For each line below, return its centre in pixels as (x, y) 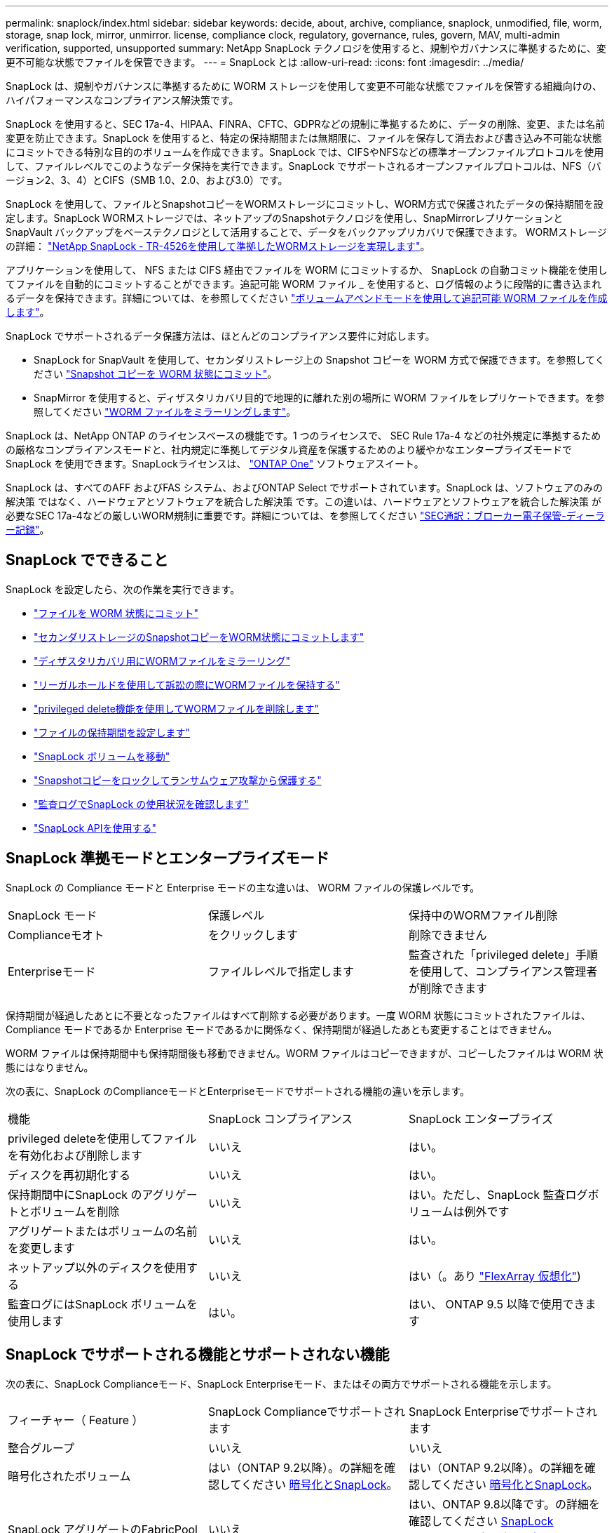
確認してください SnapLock (481, 1521)
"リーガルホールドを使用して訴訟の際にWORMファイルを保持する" (187, 684)
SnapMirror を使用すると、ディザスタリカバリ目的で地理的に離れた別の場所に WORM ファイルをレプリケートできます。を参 (319, 398)
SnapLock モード (53, 915)
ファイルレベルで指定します (281, 971)
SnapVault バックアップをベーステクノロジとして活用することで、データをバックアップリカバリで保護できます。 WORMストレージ (306, 232)
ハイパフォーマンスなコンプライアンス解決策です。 (122, 100)
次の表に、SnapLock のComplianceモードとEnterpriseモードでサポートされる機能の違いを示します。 (238, 1091)
